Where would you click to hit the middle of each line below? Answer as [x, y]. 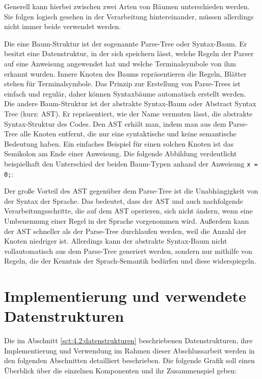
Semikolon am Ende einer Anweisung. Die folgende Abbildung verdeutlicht [121, 153]
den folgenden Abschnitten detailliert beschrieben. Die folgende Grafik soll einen [129, 360]
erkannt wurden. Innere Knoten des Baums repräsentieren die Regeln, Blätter [125, 73]
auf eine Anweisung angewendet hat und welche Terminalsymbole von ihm [120, 63]
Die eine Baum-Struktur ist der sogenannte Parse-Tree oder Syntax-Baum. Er [126, 43]
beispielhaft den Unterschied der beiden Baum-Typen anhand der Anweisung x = [131, 163]
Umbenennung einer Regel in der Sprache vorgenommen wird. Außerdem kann [127, 221]
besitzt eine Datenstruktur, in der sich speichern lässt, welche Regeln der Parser [129, 53]
